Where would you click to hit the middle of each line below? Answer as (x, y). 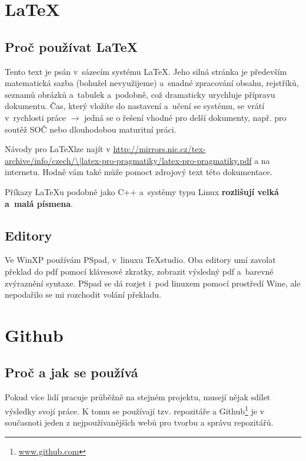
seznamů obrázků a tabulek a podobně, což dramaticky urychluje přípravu (140, 94)
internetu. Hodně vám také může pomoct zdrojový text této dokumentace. (139, 172)
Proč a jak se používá (71, 372)
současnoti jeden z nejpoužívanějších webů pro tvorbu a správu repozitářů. (139, 422)
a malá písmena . (39, 203)
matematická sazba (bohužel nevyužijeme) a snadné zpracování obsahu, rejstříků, (152, 83)
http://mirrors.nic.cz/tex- (159, 149)
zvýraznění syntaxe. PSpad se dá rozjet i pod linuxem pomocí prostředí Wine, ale (153, 283)
